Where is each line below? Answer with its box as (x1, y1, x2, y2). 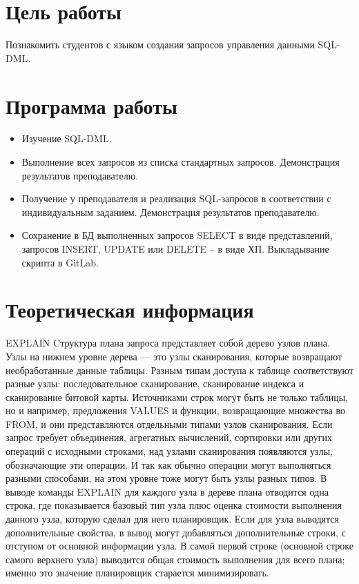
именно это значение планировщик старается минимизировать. (6, 565, 269, 580)
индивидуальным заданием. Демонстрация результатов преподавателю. (21, 204, 320, 219)
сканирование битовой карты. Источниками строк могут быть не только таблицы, (6, 389, 348, 404)
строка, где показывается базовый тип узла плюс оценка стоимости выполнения (6, 498, 342, 512)
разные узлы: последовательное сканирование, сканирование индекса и (6, 376, 304, 391)
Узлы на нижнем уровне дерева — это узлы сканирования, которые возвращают (6, 349, 342, 363)
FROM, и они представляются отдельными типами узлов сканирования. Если (6, 416, 333, 431)
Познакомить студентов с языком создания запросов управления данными (6, 37, 315, 52)
